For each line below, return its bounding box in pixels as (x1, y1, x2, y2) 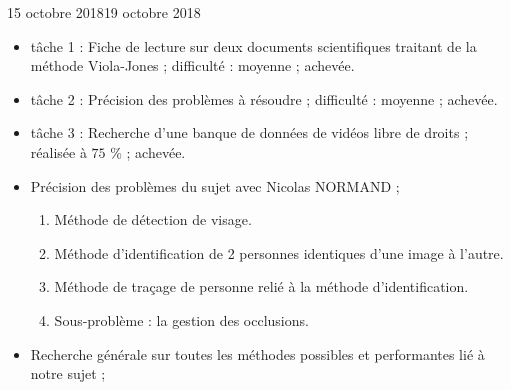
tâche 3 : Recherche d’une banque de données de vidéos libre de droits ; (30, 122, 469, 143)
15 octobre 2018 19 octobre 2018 (7, 2, 201, 22)
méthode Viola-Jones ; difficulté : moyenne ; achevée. (30, 55, 355, 76)
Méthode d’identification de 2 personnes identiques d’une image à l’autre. (54, 242, 504, 263)
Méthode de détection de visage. (54, 209, 252, 230)
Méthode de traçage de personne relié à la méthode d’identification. (54, 276, 469, 297)
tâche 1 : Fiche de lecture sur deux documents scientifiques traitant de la (30, 35, 477, 56)
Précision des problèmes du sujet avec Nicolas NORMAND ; (30, 175, 400, 196)
